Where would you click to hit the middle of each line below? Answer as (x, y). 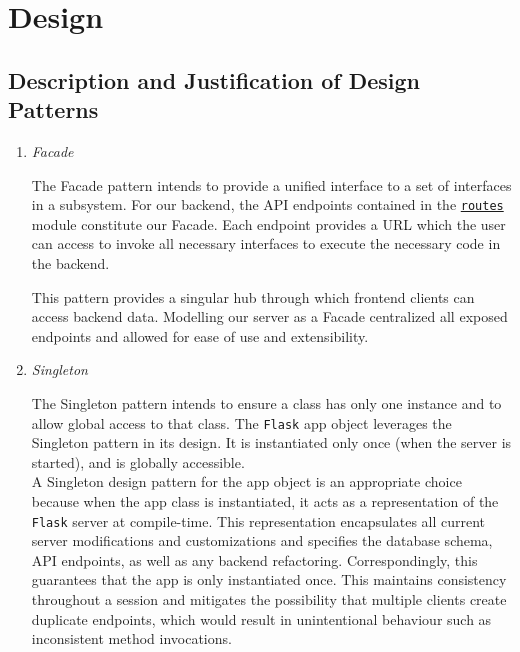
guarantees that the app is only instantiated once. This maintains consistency (269, 579)
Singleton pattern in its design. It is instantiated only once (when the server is (271, 442)
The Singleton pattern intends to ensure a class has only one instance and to (266, 402)
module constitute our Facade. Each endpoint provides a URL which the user (268, 223)
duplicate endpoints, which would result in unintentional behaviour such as (261, 618)
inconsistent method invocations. (131, 638)
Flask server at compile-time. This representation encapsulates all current (258, 520)
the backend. (70, 263)
